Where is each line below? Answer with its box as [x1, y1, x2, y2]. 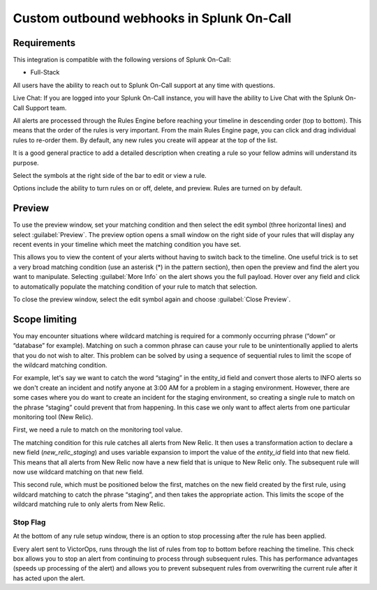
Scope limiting [13, 313, 77, 325]
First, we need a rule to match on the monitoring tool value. [13, 425, 183, 434]
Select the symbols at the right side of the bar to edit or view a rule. [13, 171, 207, 179]
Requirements [13, 37, 76, 49]
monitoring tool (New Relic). [13, 413, 94, 421]
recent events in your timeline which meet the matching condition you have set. [13, 241, 242, 249]
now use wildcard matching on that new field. [13, 467, 145, 476]
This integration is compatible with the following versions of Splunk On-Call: [13, 56, 232, 64]
